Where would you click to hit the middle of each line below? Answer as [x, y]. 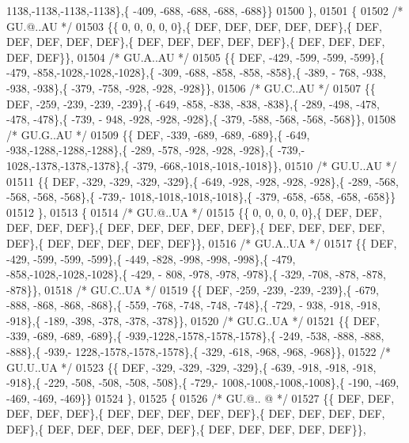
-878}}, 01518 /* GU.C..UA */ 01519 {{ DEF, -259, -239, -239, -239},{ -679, [193, 289]
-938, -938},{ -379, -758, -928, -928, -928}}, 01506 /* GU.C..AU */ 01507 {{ [191, 87]
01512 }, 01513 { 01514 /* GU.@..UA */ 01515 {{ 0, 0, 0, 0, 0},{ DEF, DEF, [194, 212]
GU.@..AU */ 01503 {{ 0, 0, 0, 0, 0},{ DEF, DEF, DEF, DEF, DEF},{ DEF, [194, 26]
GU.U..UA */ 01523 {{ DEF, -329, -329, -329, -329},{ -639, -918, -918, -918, [191, 367]
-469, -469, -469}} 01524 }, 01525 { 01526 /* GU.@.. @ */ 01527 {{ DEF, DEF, [201, 398]
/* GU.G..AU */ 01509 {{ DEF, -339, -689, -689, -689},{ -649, [158, 134]
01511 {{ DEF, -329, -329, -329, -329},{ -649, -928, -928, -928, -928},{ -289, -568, [203, 181]
